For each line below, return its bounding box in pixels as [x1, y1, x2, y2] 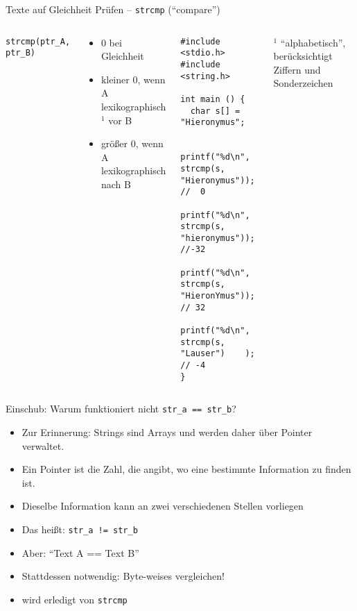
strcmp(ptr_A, [6, 36, 71, 47]
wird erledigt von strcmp [21, 592, 128, 606]
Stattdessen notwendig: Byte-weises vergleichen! [21, 569, 225, 583]
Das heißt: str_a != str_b [21, 521, 138, 536]
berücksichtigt [273, 49, 333, 63]
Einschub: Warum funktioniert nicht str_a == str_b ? [6, 401, 236, 416]
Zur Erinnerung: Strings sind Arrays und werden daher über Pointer [21, 425, 313, 439]
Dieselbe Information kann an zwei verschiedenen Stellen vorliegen [21, 499, 304, 513]
